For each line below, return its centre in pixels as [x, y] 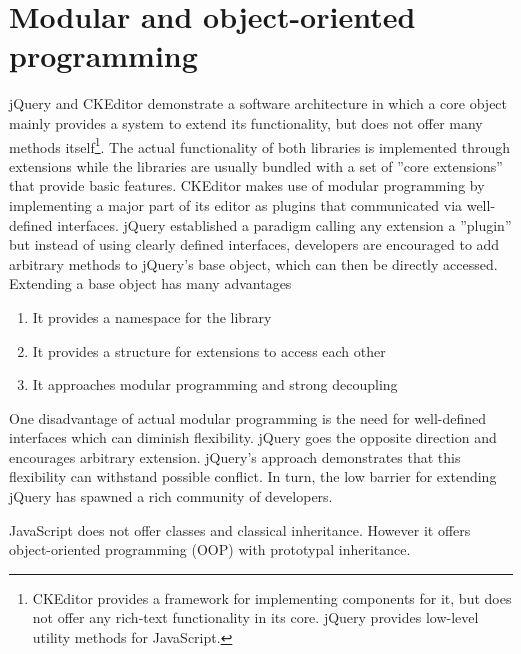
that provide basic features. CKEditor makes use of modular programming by [247, 185]
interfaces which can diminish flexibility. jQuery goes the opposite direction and [253, 437]
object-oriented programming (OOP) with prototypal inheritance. [210, 549]
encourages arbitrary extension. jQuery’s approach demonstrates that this [235, 456]
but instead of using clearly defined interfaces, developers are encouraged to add [254, 244]
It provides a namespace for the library [152, 316]
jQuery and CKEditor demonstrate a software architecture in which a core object [258, 103]
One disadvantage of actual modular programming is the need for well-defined [248, 417]
